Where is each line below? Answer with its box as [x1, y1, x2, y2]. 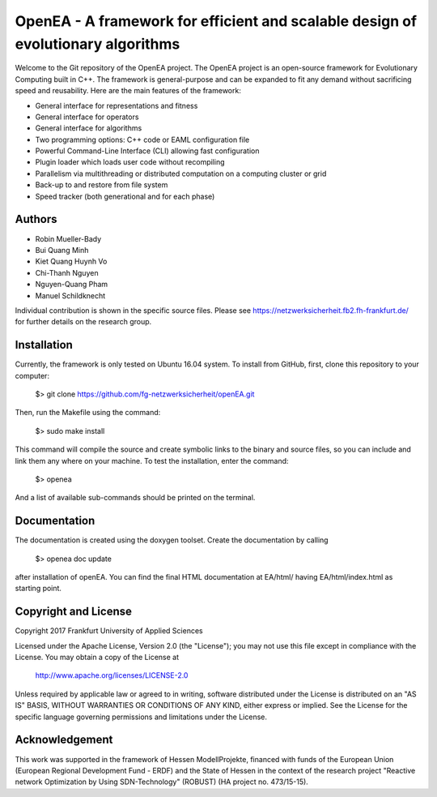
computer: [15, 371, 50, 380]
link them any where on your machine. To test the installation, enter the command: [15, 456, 289, 465]
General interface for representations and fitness [35, 101, 198, 110]
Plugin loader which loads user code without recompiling [35, 157, 226, 167]
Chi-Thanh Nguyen [35, 268, 99, 277]
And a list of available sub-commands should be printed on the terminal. [15, 493, 256, 503]
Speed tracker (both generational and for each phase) [35, 191, 215, 201]
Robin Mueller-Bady [35, 234, 102, 243]
